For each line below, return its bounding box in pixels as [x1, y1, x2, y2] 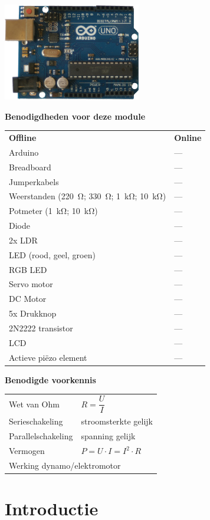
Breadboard [9, 160, 51, 173]
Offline [9, 131, 37, 144]
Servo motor [9, 278, 53, 290]
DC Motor [9, 292, 47, 305]
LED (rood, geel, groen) [9, 248, 96, 261]
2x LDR [9, 233, 38, 246]
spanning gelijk [81, 430, 136, 442]
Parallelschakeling [9, 430, 73, 442]
